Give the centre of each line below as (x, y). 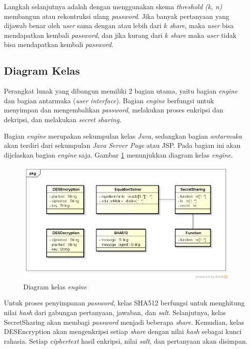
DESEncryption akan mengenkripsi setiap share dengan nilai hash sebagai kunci (123, 331)
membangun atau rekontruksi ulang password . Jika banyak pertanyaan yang (117, 16)
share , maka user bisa (202, 25)
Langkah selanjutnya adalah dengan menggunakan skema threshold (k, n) (113, 6)
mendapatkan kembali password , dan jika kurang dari (83, 35)
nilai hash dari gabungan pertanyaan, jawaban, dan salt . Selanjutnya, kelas (115, 312)
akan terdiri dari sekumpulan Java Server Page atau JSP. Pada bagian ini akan (122, 145)
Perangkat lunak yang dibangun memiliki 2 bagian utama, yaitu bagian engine (121, 91)
